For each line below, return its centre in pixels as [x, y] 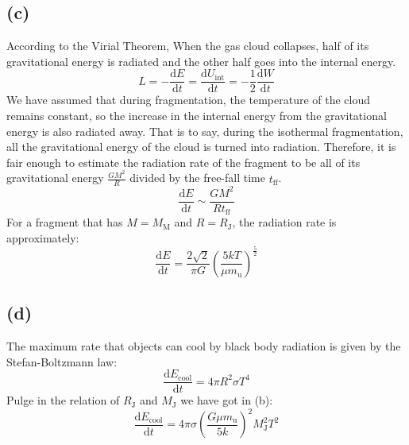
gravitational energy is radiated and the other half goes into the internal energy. [201, 61]
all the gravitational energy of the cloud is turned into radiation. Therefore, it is [201, 147]
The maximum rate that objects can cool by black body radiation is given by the [204, 346]
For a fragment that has [65, 222]
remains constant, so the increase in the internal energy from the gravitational [197, 116]
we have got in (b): [227, 400]
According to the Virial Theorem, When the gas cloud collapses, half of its [188, 46]
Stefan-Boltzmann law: [62, 361]
